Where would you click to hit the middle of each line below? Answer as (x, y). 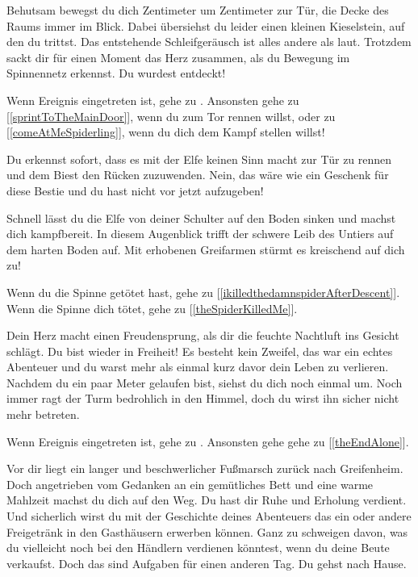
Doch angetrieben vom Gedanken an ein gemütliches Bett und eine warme (190, 484)
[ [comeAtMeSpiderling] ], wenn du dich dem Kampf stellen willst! (166, 132)
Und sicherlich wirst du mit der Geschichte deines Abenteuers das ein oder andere (209, 516)
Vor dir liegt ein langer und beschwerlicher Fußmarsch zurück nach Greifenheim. (205, 468)
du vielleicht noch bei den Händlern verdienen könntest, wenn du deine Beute (198, 548)
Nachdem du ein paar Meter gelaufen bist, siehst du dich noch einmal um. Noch (205, 382)
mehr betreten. (43, 414)
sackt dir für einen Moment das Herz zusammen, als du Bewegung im (178, 57)
